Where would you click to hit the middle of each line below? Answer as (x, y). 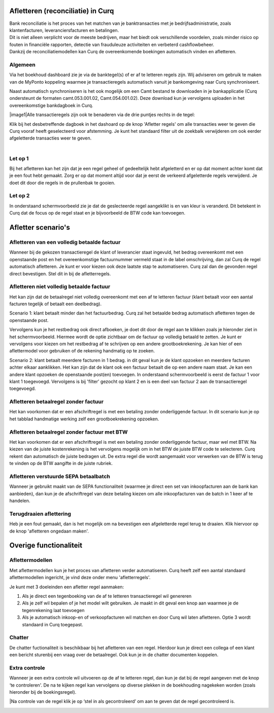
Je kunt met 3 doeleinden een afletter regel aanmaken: (67, 587)
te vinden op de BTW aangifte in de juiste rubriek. (61, 464)
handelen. (20, 501)
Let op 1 (19, 158)
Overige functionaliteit (46, 545)
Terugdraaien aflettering (40, 514)
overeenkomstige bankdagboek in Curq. (51, 105)
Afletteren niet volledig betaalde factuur (60, 287)
